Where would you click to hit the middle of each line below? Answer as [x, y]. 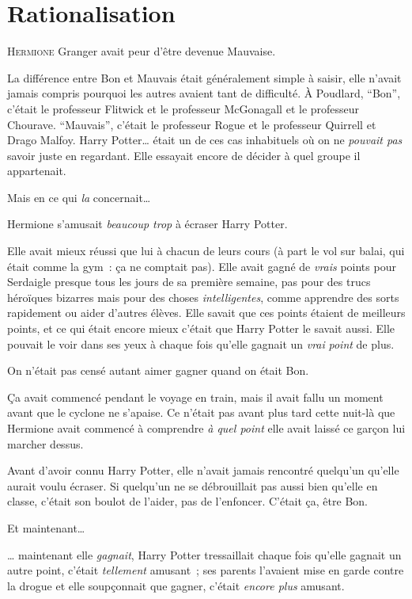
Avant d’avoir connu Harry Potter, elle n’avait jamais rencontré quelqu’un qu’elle [203, 470]
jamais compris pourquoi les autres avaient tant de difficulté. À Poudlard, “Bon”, [204, 93]
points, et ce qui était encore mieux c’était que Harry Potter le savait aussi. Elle [201, 328]
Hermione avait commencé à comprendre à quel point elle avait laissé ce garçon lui [206, 428]
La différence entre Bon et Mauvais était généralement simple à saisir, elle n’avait [204, 77]
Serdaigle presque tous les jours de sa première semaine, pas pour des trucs [189, 282]
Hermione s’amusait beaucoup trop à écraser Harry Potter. [147, 224]
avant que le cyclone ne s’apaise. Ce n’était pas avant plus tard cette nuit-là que [201, 412]
